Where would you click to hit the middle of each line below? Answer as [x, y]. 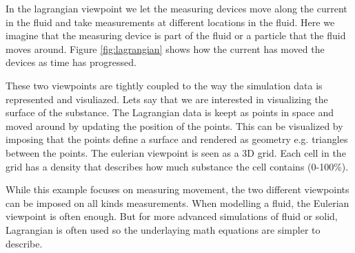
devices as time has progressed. [71, 62]
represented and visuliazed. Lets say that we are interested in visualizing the [167, 99]
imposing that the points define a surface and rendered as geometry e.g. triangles [177, 139]
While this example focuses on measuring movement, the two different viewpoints [177, 189]
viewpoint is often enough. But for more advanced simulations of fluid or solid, [172, 216]
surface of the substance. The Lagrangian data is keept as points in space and [170, 112]
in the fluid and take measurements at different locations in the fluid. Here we [170, 22]
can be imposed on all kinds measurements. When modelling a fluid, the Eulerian [177, 202]
